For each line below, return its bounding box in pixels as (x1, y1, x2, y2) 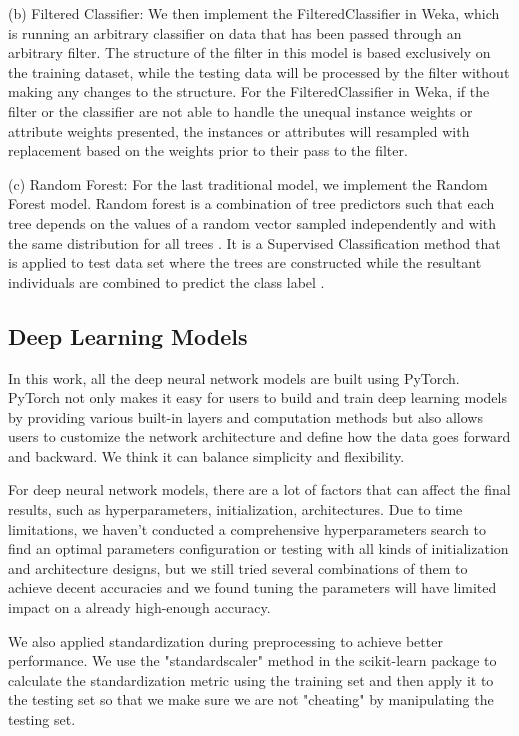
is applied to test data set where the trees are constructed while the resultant (8, 252, 482, 273)
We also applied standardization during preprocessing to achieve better (8, 630, 443, 651)
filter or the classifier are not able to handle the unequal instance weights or (8, 100, 473, 121)
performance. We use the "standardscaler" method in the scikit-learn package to (8, 650, 497, 671)
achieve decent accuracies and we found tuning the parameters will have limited (8, 577, 497, 598)
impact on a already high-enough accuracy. (8, 597, 271, 618)
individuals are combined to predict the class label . (8, 271, 325, 292)
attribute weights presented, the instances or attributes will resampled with (8, 120, 470, 141)
